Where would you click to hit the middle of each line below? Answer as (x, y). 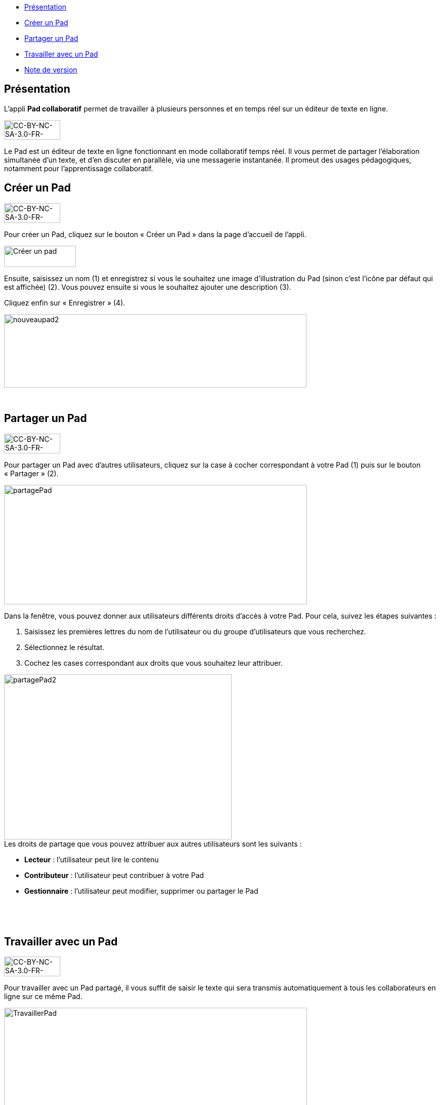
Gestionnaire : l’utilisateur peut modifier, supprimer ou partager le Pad (141, 891)
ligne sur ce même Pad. (43, 997)
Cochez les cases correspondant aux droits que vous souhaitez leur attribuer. (153, 663)
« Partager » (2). (31, 473)
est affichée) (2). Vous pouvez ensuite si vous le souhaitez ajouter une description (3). (148, 287)
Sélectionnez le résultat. (64, 647)
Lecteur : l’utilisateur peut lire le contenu (92, 859)
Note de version (51, 70)
